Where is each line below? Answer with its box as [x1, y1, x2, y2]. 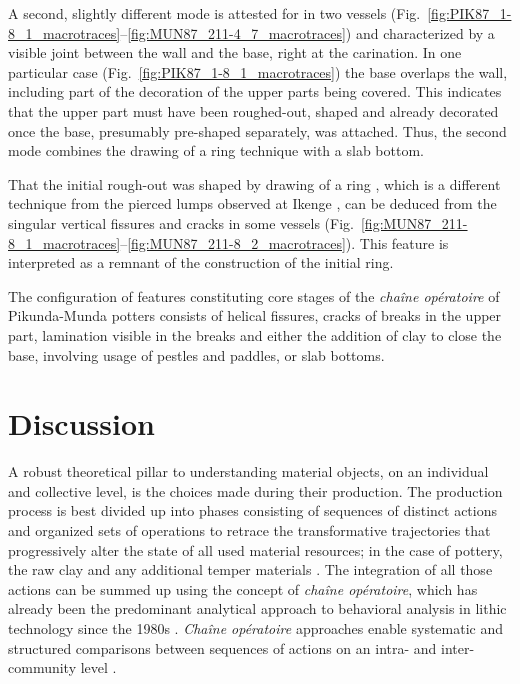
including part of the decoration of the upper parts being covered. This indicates [8, 81, 502, 102]
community [8, 657, 77, 678]
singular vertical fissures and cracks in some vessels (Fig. [8, 212, 354, 233]
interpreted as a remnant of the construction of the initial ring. [8, 252, 394, 273]
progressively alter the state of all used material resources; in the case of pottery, [8, 539, 503, 560]
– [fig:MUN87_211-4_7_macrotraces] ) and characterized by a [120, 22, 495, 43]
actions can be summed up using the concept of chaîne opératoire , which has [8, 578, 478, 599]
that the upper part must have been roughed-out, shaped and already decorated [8, 100, 499, 121]
